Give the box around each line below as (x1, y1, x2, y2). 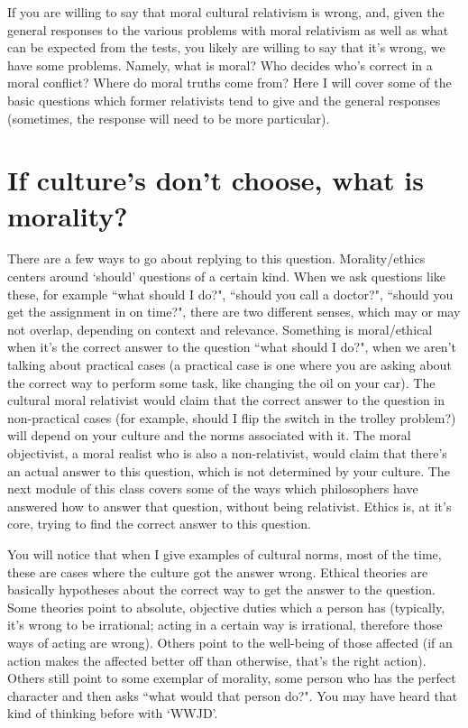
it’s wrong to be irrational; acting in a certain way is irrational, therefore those (7, 615, 443, 634)
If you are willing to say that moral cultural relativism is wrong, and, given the (7, 3, 445, 21)
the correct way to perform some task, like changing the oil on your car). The (7, 373, 436, 392)
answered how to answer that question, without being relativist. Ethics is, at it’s (7, 496, 452, 515)
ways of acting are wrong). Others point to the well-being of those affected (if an (7, 632, 453, 651)
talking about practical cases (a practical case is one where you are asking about (7, 355, 452, 374)
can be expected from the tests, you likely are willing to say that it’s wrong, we (7, 38, 445, 57)
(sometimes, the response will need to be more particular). (7, 108, 330, 127)
